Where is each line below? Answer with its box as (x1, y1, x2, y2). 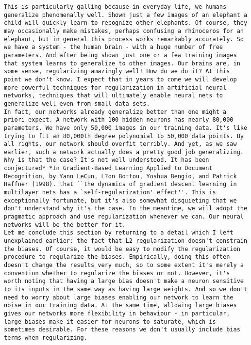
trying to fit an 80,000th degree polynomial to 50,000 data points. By (4, 132, 244, 140)
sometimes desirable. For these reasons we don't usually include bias (4, 326, 240, 333)
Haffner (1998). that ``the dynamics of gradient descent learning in (4, 181, 237, 188)
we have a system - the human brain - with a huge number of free (4, 44, 223, 51)
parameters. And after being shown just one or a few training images (4, 51, 237, 59)
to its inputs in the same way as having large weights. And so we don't (4, 285, 248, 293)
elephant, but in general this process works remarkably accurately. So (4, 35, 244, 43)
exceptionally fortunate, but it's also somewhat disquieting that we (4, 197, 237, 204)
